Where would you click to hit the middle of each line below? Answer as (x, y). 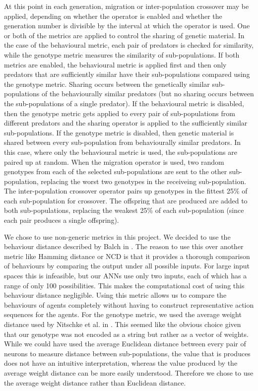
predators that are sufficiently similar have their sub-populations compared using (127, 74)
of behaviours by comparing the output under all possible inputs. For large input (127, 266)
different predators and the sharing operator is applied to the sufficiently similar (126, 123)
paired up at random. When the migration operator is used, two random (114, 162)
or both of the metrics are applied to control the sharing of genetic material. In (124, 35)
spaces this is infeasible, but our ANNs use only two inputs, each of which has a (126, 276)
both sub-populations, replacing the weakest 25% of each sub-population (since (124, 210)
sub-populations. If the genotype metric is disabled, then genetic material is (119, 132)
